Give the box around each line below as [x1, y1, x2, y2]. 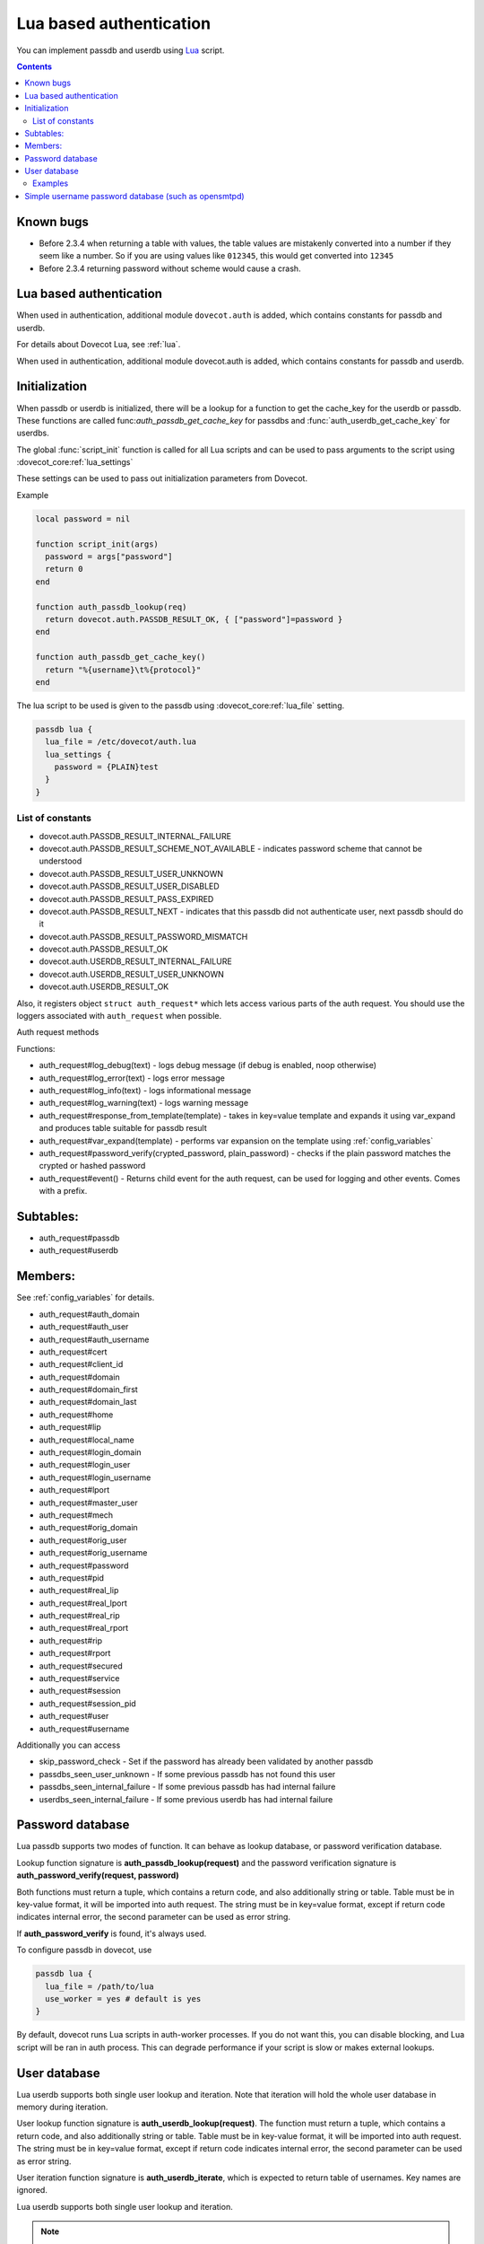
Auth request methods [16, 1027, 99, 1038]
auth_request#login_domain [39, 1447, 143, 1458]
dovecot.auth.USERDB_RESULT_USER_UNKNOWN [39, 969, 224, 979]
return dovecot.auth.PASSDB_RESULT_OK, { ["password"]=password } [45, 614, 343, 624]
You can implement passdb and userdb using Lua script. [16, 45, 225, 56]
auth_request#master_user [39, 1497, 138, 1508]
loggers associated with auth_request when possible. [16, 1011, 222, 1021]
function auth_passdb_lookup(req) [35, 601, 187, 612]
